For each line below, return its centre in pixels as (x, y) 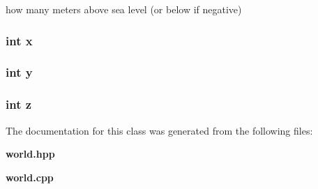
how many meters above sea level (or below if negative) (124, 9)
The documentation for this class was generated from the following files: (159, 130)
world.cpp (30, 177)
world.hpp (30, 154)
